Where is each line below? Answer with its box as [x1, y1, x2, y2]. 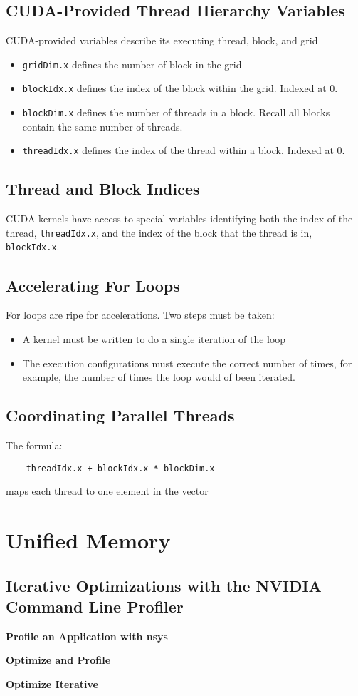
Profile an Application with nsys [6, 628, 168, 643]
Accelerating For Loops [6, 274, 180, 296]
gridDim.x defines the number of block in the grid [22, 56, 242, 71]
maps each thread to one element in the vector [6, 483, 209, 498]
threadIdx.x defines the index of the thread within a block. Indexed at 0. [22, 143, 345, 158]
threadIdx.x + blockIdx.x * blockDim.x [26, 463, 215, 474]
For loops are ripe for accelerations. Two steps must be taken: [6, 307, 275, 322]
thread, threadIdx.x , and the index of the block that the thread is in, [6, 225, 312, 240]
